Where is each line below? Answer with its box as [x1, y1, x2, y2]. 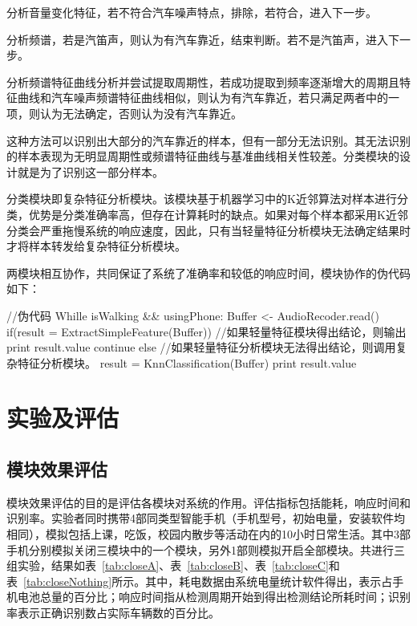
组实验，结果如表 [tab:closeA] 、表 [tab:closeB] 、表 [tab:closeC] [6, 557, 329, 574]
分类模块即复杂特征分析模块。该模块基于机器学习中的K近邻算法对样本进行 [6, 190, 397, 207]
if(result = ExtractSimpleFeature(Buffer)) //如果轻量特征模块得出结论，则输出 [6, 323, 407, 339]
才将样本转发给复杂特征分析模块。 [6, 238, 186, 254]
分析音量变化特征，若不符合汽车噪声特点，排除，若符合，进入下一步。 [6, 4, 377, 20]
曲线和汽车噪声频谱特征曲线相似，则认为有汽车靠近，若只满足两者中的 [17, 89, 388, 106]
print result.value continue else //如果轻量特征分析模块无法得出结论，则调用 [6, 339, 396, 356]
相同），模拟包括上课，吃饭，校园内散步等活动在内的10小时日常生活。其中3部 [6, 526, 411, 543]
